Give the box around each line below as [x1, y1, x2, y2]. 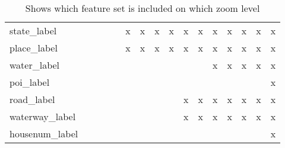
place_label [9, 41, 58, 54]
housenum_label [9, 127, 78, 140]
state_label [9, 24, 57, 37]
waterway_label [9, 110, 76, 123]
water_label [9, 58, 60, 72]
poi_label [9, 75, 50, 89]
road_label [9, 92, 55, 106]
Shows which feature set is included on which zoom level [25, 1, 260, 15]
